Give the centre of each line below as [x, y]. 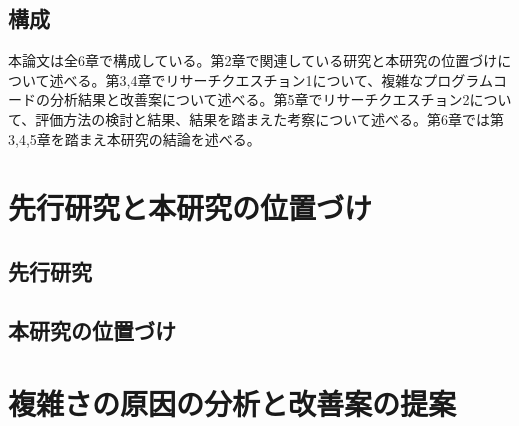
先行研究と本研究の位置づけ [190, 207]
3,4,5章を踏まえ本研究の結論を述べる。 [134, 138]
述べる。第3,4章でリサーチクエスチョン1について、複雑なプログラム [271, 79]
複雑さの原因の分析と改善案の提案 [232, 403]
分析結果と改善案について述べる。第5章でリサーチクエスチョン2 [259, 99]
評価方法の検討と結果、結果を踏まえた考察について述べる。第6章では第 [269, 118]
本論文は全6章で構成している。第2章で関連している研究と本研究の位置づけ [253, 60]
